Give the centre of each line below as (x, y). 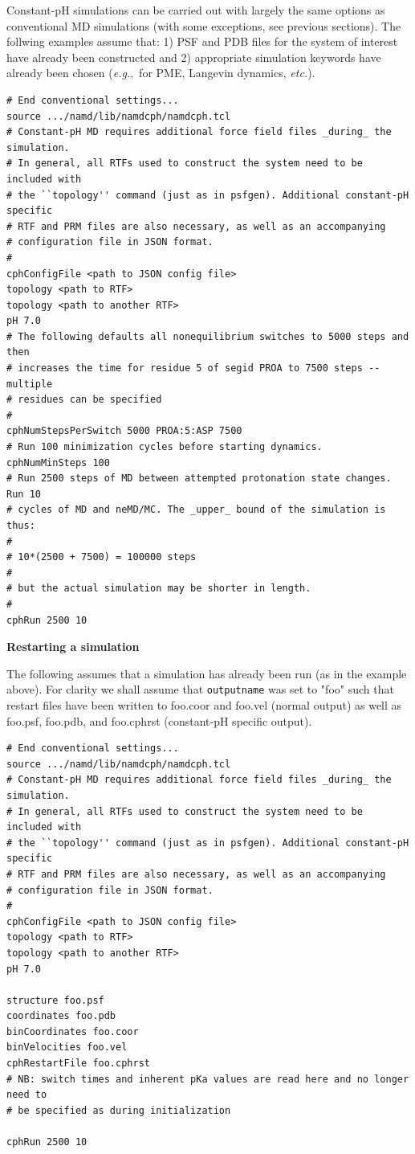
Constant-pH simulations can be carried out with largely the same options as (196, 10)
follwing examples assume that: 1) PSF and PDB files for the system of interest (202, 41)
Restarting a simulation (73, 647)
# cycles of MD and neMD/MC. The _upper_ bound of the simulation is (196, 510)
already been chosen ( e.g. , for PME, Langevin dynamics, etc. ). (161, 73)
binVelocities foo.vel (67, 1048)
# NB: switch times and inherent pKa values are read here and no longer (208, 1079)
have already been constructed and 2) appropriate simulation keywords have (194, 57)
